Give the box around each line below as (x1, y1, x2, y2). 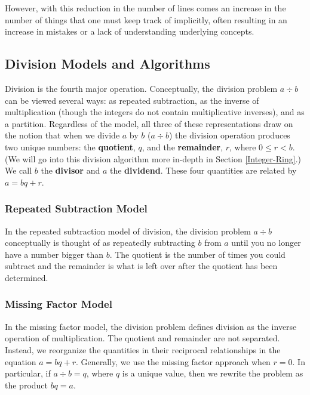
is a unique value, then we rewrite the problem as (122, 367, 303, 379)
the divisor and (41, 164, 100, 177)
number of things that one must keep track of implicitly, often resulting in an (5, 13, 287, 26)
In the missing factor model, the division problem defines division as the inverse (5, 320, 297, 332)
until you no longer (231, 236, 301, 249)
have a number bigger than (5, 248, 103, 260)
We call (5, 164, 32, 177)
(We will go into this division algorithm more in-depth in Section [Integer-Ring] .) (5, 152, 301, 165)
